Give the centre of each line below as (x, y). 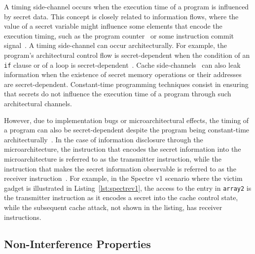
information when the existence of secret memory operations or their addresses (123, 74)
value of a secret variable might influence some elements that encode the (113, 26)
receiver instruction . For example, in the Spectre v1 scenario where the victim (123, 178)
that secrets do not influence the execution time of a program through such (118, 94)
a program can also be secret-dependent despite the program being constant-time (127, 130)
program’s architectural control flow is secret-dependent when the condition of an (127, 55)
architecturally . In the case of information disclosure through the (104, 139)
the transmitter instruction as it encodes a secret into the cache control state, (121, 197)
